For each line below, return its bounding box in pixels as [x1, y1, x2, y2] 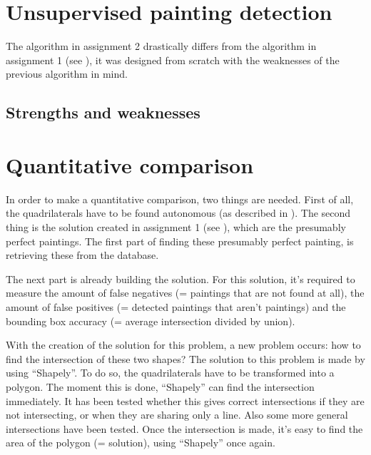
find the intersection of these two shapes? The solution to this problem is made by [6, 351, 365, 366]
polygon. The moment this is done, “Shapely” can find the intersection [6, 379, 315, 394]
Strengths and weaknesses [6, 101, 200, 123]
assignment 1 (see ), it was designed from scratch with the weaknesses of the [6, 52, 340, 67]
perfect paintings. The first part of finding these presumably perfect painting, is [6, 233, 354, 248]
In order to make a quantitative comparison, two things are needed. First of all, [6, 191, 354, 206]
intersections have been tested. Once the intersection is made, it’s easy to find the [6, 421, 363, 436]
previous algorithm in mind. [6, 66, 128, 81]
